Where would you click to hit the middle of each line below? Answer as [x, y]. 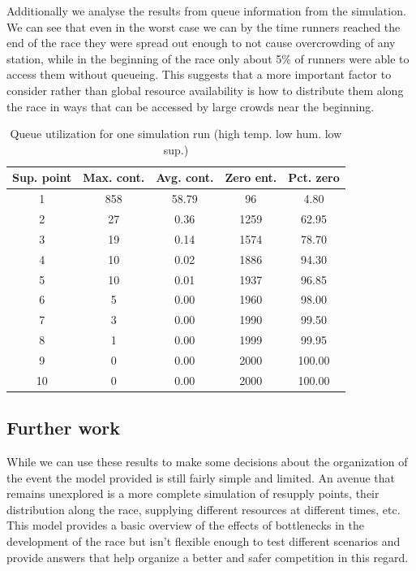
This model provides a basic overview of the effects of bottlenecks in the [186, 525]
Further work [63, 428]
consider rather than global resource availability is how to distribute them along [205, 90]
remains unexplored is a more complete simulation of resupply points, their [193, 493]
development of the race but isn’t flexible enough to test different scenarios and [204, 541]
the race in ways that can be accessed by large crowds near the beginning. [191, 106]
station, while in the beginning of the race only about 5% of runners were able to [208, 58]
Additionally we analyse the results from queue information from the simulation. [206, 11]
